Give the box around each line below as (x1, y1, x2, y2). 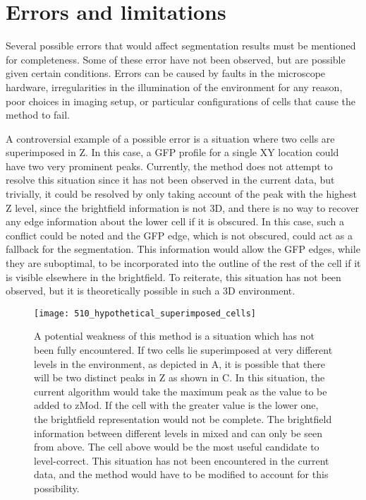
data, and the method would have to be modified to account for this (34, 467, 329, 482)
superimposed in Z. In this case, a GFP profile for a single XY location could (6, 145, 339, 160)
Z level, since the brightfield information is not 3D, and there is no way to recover (6, 200, 360, 215)
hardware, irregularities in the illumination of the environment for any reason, (6, 79, 343, 94)
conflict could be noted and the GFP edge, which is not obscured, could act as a (6, 227, 353, 242)
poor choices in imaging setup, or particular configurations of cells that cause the (6, 93, 356, 108)
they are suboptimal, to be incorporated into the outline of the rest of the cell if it (6, 256, 361, 270)
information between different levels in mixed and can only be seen (34, 425, 322, 440)
